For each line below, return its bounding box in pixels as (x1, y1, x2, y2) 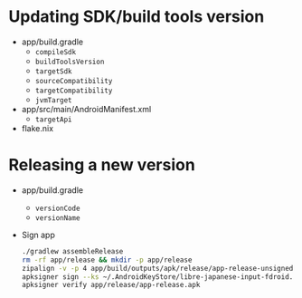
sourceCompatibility (34, 76, 113, 85)
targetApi (34, 115, 73, 124)
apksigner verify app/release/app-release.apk (21, 281, 201, 290)
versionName (34, 213, 80, 223)
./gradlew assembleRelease (21, 246, 124, 255)
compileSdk (34, 47, 77, 56)
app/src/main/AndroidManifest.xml (21, 103, 152, 114)
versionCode (34, 204, 80, 213)
